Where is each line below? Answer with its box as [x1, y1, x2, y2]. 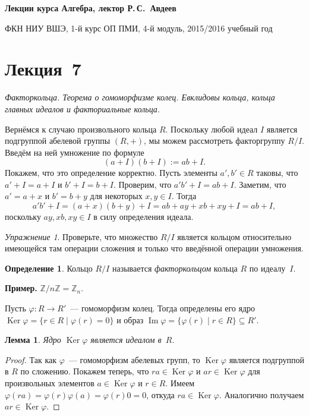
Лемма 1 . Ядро [5, 333, 61, 346]
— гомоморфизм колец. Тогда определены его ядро [70, 302, 256, 314]
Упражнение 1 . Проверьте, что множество [5, 230, 158, 242]
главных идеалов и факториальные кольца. [5, 102, 160, 115]
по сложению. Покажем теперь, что [20, 365, 149, 377]
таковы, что [256, 166, 298, 179]
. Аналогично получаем [219, 388, 304, 401]
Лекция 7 [5, 56, 81, 81]
